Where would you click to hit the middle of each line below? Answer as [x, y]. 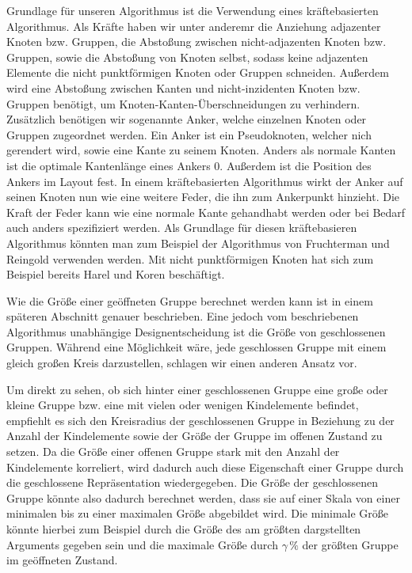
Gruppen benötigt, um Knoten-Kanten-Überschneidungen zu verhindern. [183, 103]
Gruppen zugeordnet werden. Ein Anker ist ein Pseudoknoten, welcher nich [189, 134]
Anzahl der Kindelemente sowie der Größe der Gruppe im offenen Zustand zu [195, 436]
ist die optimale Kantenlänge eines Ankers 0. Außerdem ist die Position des [189, 165]
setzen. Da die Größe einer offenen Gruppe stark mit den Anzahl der [173, 452]
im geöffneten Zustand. [62, 560]
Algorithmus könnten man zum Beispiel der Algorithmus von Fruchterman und [198, 243]
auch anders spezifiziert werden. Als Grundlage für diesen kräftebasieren [182, 228]
